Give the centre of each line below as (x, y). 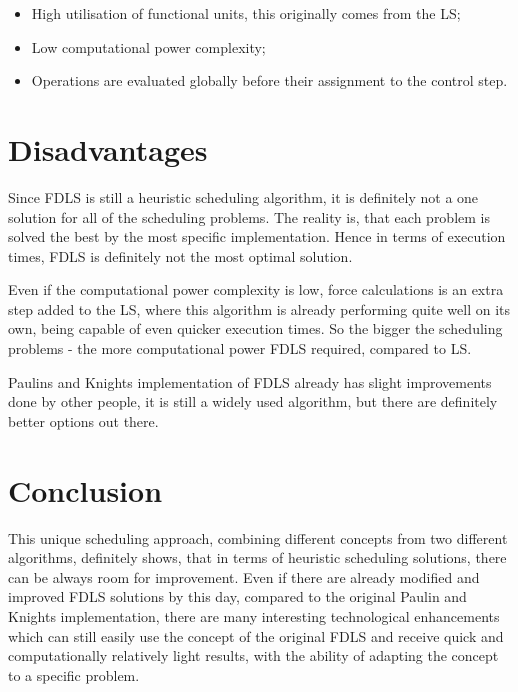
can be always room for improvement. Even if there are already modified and (244, 576)
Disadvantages (108, 148)
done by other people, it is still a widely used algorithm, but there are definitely (253, 401)
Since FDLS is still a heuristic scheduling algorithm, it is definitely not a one (243, 196)
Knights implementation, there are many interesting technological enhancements (254, 615)
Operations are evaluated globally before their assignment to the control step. (269, 80)
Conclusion (85, 489)
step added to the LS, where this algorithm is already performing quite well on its (259, 308)
